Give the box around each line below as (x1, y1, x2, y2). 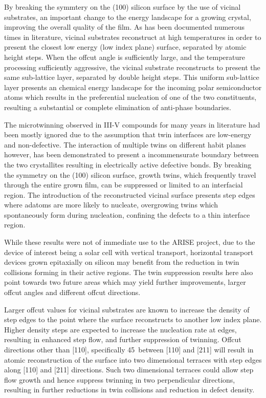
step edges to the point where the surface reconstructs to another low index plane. (4, 314, 262, 325)
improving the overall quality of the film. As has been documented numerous (4, 22, 245, 32)
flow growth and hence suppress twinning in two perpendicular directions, (4, 374, 235, 385)
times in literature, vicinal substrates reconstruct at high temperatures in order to (4, 31, 261, 42)
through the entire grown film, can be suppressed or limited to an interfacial (4, 179, 243, 190)
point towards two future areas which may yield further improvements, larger (4, 277, 246, 287)
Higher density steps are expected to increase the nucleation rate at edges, (4, 324, 237, 334)
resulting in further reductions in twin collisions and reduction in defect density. (4, 384, 255, 395)
